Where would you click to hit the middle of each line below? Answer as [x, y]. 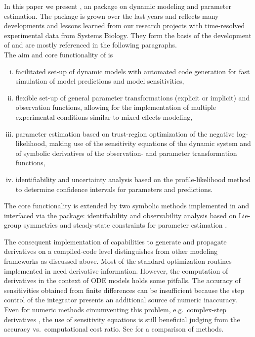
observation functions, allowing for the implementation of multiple [116, 107]
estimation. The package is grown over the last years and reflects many [111, 16]
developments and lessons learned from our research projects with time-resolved [125, 25]
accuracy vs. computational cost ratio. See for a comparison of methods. [114, 329]
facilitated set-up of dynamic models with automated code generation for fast [133, 71]
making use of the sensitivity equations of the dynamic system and [150, 143]
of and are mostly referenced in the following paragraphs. [90, 45]
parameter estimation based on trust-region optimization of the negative [125, 133]
